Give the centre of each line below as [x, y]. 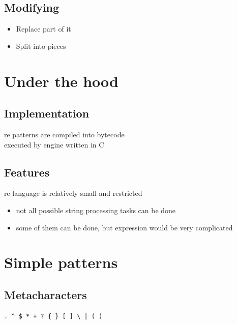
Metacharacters [46, 294]
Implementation [47, 113]
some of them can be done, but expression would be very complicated [124, 227]
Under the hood [61, 81]
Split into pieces [41, 46]
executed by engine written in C [54, 144]
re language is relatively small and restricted [73, 193]
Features [27, 172]
